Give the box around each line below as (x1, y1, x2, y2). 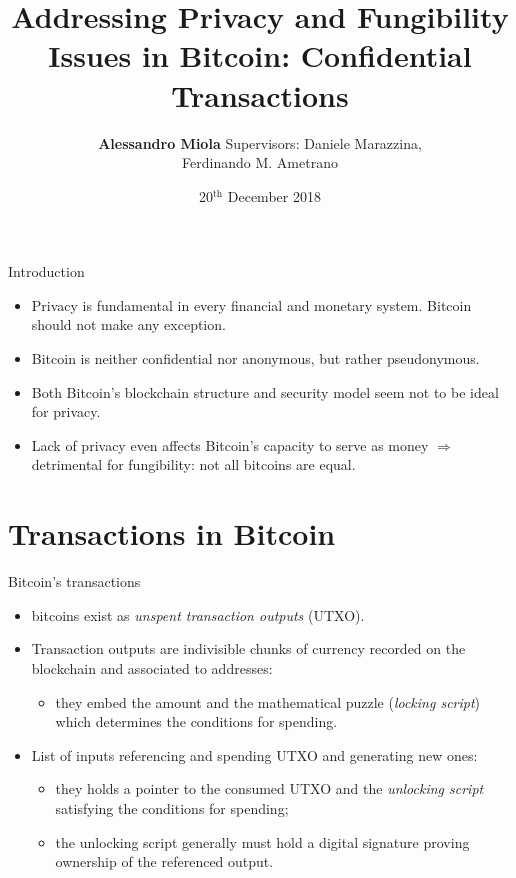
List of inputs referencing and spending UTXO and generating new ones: (31, 744, 478, 765)
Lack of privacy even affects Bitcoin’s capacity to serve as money (31, 434, 429, 455)
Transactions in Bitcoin (8, 513, 336, 554)
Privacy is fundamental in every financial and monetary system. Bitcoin (31, 294, 472, 315)
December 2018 (227, 185, 321, 206)
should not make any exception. (31, 314, 226, 335)
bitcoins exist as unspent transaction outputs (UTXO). (31, 604, 365, 625)
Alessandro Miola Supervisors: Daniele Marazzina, (98, 132, 422, 153)
